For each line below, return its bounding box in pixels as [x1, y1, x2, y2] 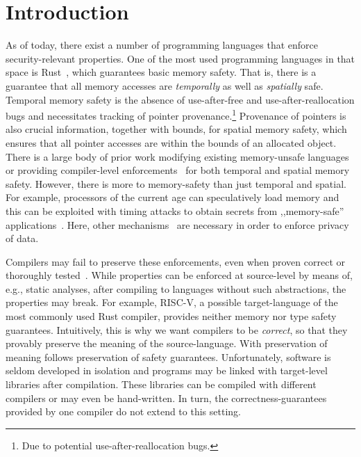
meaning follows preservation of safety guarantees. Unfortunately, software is [6, 349, 331, 364]
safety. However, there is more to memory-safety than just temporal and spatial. [6, 176, 346, 191]
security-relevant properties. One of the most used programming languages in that [6, 51, 355, 65]
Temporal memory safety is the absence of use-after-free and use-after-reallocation [6, 92, 355, 106]
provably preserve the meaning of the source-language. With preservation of [6, 336, 328, 351]
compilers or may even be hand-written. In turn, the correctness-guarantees [6, 390, 327, 405]
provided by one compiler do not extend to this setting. [6, 404, 241, 419]
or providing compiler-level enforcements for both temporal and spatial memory [6, 163, 350, 177]
